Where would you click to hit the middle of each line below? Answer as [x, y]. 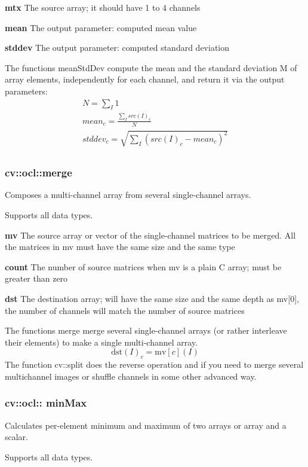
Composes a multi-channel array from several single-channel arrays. [128, 195]
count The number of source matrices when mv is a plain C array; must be [143, 266]
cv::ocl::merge [38, 173]
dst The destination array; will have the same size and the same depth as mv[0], [152, 298]
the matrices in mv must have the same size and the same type [120, 247]
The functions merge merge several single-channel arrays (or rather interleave [146, 330]
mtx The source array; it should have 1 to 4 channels [103, 7]
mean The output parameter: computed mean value [101, 27]
